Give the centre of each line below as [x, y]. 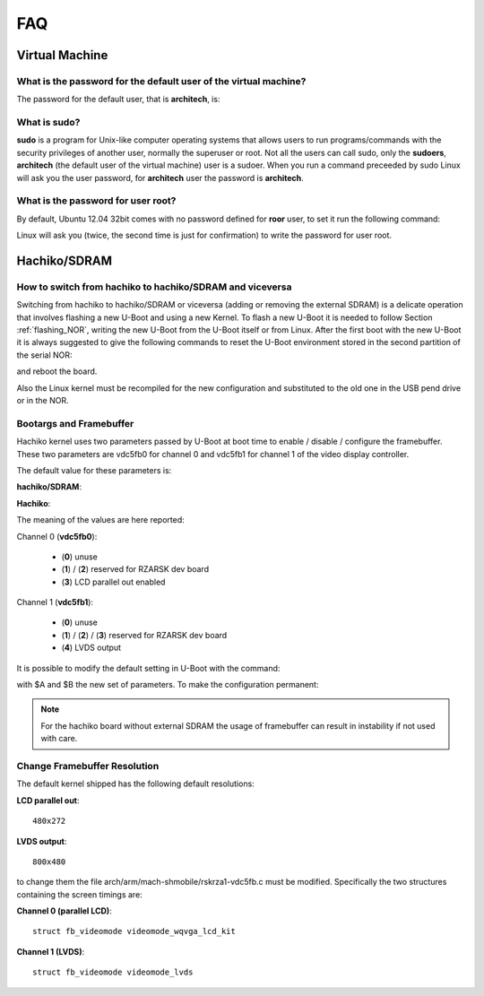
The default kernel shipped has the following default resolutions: [135, 784]
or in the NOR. [43, 401]
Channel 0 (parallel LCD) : [64, 911]
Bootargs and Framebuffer [75, 423]
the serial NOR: [44, 355]
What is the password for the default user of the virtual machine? [161, 81]
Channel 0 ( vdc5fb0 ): [57, 536]
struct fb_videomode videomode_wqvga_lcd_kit [134, 931]
